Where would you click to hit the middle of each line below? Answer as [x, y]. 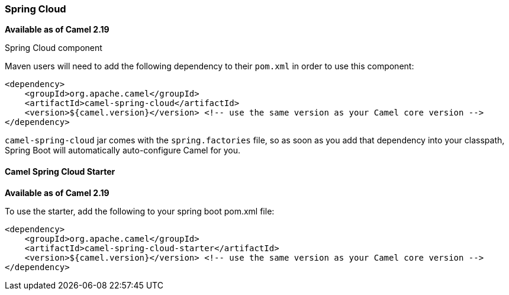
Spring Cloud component [54, 48]
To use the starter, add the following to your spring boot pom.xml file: [140, 211]
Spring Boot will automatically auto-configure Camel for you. [123, 150]
